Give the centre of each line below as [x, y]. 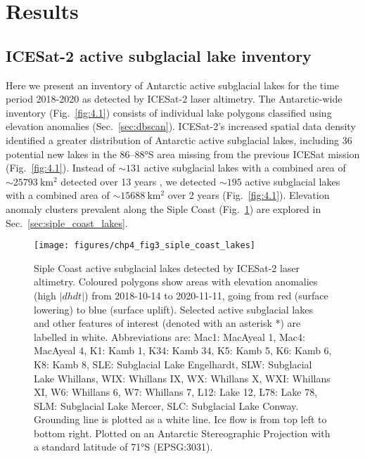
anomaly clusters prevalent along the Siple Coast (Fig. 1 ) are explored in [164, 208]
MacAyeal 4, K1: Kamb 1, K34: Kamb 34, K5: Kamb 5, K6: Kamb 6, [183, 350]
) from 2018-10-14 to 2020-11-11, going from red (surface [206, 295]
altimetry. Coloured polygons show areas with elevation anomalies [176, 282]
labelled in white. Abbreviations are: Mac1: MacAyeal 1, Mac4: [169, 336]
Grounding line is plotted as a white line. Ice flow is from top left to [180, 419]
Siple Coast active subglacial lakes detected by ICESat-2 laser [167, 267]
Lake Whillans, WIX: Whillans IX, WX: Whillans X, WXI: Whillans [182, 378]
